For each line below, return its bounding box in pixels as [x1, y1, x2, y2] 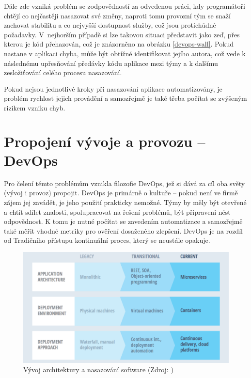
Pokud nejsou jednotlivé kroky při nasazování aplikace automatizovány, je [4, 83, 222, 94]
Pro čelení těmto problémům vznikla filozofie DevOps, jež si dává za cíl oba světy [4, 178, 245, 188]
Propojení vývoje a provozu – [4, 131, 205, 151]
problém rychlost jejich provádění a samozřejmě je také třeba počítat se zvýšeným [4, 93, 247, 103]
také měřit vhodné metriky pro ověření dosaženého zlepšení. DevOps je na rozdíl [4, 225, 243, 236]
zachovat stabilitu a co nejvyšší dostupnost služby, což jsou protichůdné [4, 20, 216, 30]
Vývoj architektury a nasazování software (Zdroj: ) [23, 364, 173, 375]
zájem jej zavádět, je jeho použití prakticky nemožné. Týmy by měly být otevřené [4, 197, 247, 207]
